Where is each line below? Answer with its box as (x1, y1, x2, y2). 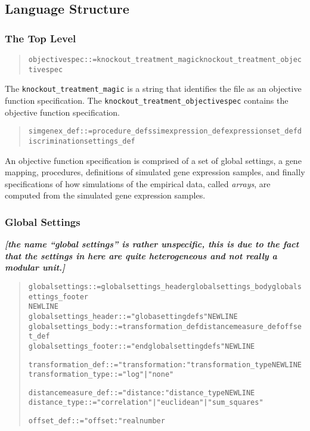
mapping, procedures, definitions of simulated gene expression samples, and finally (5, 166, 305, 178)
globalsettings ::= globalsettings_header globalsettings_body (28, 282, 272, 291)
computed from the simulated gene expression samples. (5, 189, 206, 201)
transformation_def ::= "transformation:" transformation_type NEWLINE (28, 360, 302, 369)
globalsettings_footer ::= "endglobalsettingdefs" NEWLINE (28, 342, 255, 351)
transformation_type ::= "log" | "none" (28, 370, 174, 379)
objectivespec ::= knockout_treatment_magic (28, 55, 200, 64)
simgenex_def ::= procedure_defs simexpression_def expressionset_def (28, 127, 297, 136)
